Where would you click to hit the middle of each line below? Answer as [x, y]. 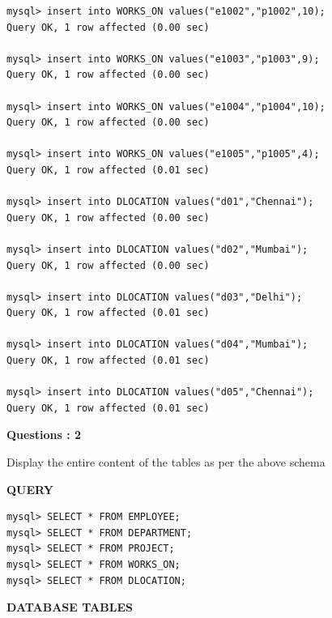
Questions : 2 [44, 435]
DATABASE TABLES [70, 607]
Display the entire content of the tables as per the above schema [166, 462]
